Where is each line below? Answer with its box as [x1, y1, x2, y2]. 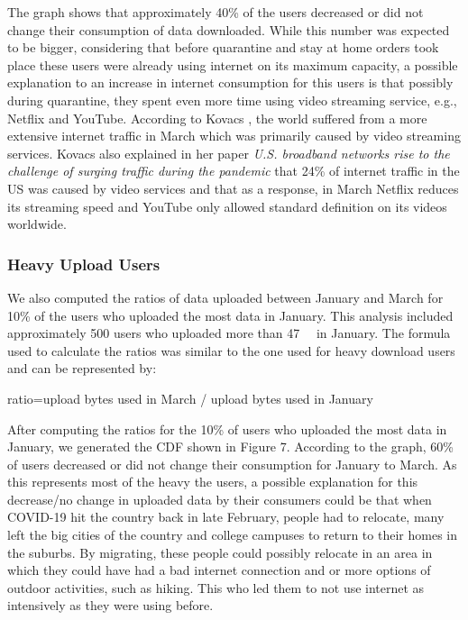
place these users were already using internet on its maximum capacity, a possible [7, 55, 458, 74]
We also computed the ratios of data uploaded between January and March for [7, 287, 444, 306]
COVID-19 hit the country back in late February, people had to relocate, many [7, 507, 445, 526]
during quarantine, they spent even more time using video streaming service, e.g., [7, 90, 457, 109]
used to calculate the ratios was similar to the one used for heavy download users [7, 341, 455, 360]
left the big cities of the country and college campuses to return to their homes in [7, 525, 457, 544]
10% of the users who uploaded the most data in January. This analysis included [7, 305, 454, 324]
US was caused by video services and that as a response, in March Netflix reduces [7, 178, 459, 197]
